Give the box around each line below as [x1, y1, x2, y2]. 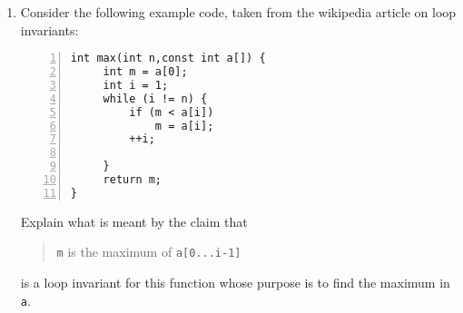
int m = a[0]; [103, 65, 188, 79]
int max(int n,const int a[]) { [70, 52, 266, 65]
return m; [103, 173, 163, 187]
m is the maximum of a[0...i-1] [56, 242, 241, 261]
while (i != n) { [103, 92, 208, 105]
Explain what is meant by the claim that [20, 211, 248, 230]
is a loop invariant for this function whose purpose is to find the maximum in [20, 273, 450, 292]
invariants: [20, 20, 79, 39]
